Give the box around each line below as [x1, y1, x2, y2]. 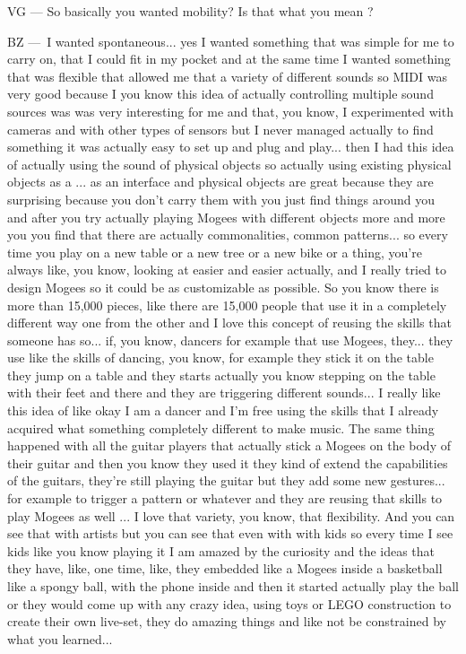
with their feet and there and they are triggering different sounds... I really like [7, 383, 441, 402]
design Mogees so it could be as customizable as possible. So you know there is [7, 277, 439, 296]
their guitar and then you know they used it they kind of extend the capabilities [7, 453, 448, 472]
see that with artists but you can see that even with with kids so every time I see [7, 524, 453, 543]
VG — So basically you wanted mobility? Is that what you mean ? [7, 2, 374, 20]
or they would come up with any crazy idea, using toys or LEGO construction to [7, 594, 452, 613]
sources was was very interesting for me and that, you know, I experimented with [7, 101, 453, 120]
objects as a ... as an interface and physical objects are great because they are [7, 172, 434, 191]
